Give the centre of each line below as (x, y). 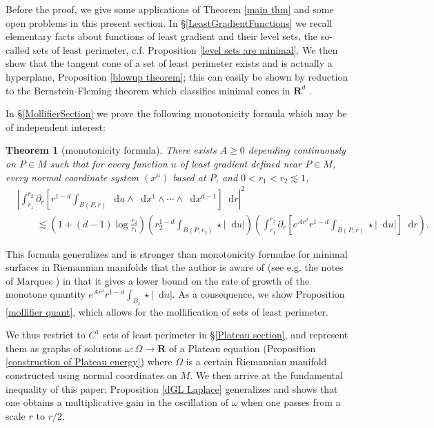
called (18, 49)
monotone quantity (46, 294)
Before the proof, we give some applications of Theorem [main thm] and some (170, 9)
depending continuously (297, 150)
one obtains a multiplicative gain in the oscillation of (117, 402)
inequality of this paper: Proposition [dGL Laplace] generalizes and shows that (172, 388)
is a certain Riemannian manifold (256, 361)
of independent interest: (56, 126)
